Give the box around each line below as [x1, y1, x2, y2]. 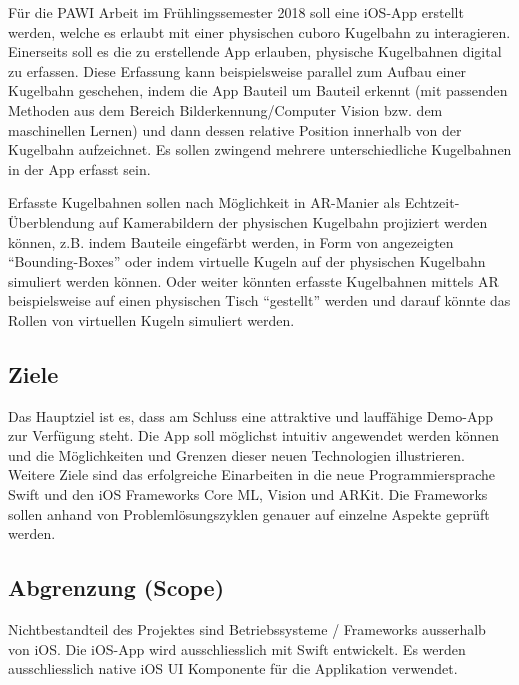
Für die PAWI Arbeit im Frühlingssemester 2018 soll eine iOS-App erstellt [8, 2, 464, 22]
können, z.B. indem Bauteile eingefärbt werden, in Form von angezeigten [8, 231, 454, 252]
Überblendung [8, 211, 95, 232]
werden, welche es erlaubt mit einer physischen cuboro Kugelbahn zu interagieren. [8, 21, 511, 42]
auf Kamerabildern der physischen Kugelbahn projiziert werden [99, 211, 488, 232]
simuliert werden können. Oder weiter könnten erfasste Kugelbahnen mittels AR [8, 270, 499, 291]
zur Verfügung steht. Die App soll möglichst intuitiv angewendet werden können [8, 425, 499, 446]
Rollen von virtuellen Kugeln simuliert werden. [8, 309, 295, 330]
